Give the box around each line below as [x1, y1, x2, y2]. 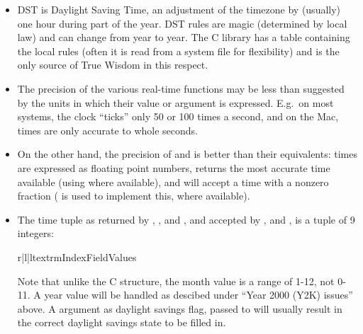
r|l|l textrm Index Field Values [17, 249, 137, 264]
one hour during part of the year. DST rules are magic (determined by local [17, 16, 347, 30]
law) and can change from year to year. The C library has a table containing [17, 30, 350, 45]
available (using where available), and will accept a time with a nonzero [17, 174, 329, 189]
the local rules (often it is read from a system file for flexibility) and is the [17, 43, 340, 58]
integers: [17, 226, 54, 241]
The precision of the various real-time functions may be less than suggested [17, 81, 345, 96]
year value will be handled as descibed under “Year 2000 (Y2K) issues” [44, 287, 353, 302]
